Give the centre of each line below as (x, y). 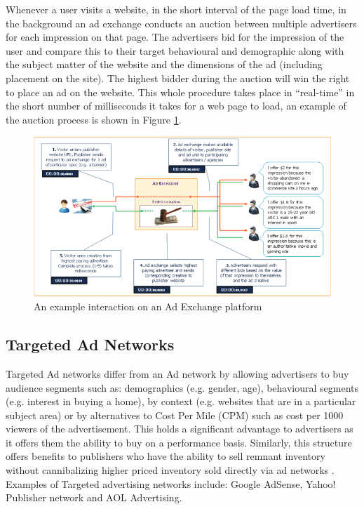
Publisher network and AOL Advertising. (94, 497)
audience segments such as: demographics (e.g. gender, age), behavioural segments (182, 387)
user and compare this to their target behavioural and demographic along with (175, 50)
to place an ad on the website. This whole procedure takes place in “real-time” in (180, 92)
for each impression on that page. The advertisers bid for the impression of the (175, 37)
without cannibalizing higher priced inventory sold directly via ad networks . (170, 470)
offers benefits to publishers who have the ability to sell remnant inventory (166, 456)
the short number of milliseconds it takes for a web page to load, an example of (176, 106)
